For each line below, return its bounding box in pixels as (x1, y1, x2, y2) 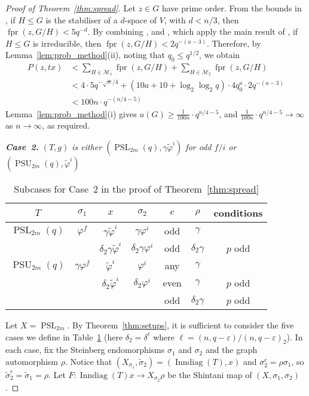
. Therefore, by (206, 36, 261, 49)
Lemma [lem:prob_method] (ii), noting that (5, 48, 166, 61)
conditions (213, 206, 263, 220)
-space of (124, 13, 157, 26)
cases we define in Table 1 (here (5, 330, 123, 343)
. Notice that (65, 355, 112, 367)
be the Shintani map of (167, 368, 252, 380)
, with (164, 13, 186, 26)
